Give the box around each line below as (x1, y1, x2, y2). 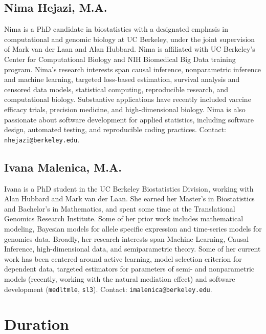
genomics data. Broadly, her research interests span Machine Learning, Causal (4, 233, 249, 244)
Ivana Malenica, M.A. (4, 159, 122, 175)
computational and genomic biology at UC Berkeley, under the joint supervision (4, 33, 255, 44)
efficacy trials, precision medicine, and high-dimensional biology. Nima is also (4, 103, 246, 114)
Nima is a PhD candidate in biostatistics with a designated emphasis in (4, 24, 229, 34)
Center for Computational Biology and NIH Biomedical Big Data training (4, 53, 236, 64)
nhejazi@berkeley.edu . (4, 134, 80, 144)
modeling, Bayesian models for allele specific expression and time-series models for (4, 223, 262, 234)
